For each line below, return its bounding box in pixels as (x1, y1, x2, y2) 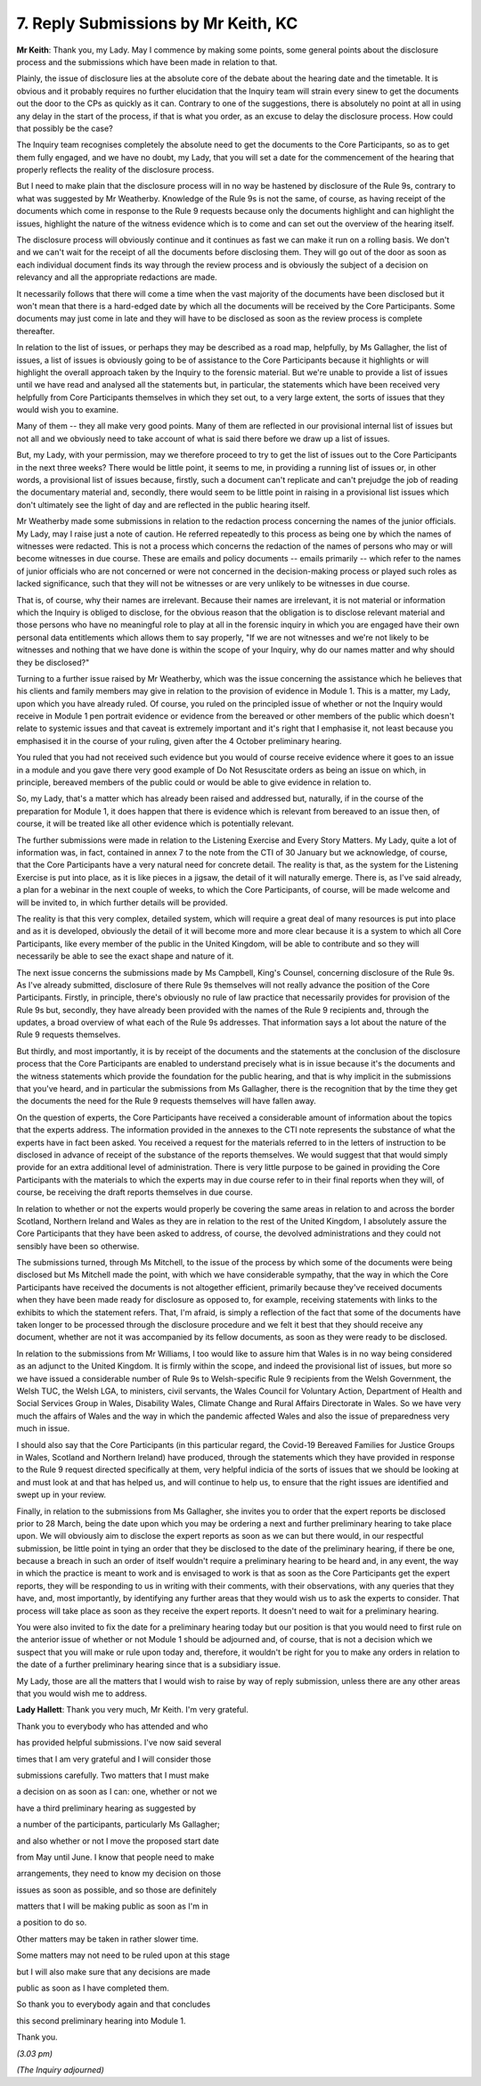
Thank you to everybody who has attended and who (16, 1721, 208, 1731)
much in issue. (16, 1423, 70, 1434)
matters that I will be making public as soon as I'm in (16, 1901, 208, 1911)
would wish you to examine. (16, 405, 119, 415)
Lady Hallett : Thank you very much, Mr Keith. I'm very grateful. (16, 1705, 249, 1715)
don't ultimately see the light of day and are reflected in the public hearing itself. (16, 499, 311, 510)
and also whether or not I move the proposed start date (16, 1836, 220, 1846)
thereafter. (16, 325, 55, 336)
